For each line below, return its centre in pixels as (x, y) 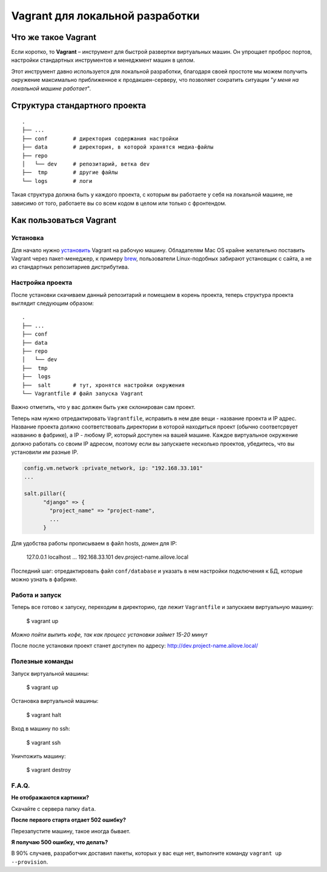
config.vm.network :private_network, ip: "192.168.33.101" (113, 468)
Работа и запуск (36, 595)
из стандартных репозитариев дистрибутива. (70, 267)
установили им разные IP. (45, 452)
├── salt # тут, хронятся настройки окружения (103, 385)
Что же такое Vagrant (54, 37)
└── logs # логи (57, 181)
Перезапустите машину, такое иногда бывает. (71, 831)
